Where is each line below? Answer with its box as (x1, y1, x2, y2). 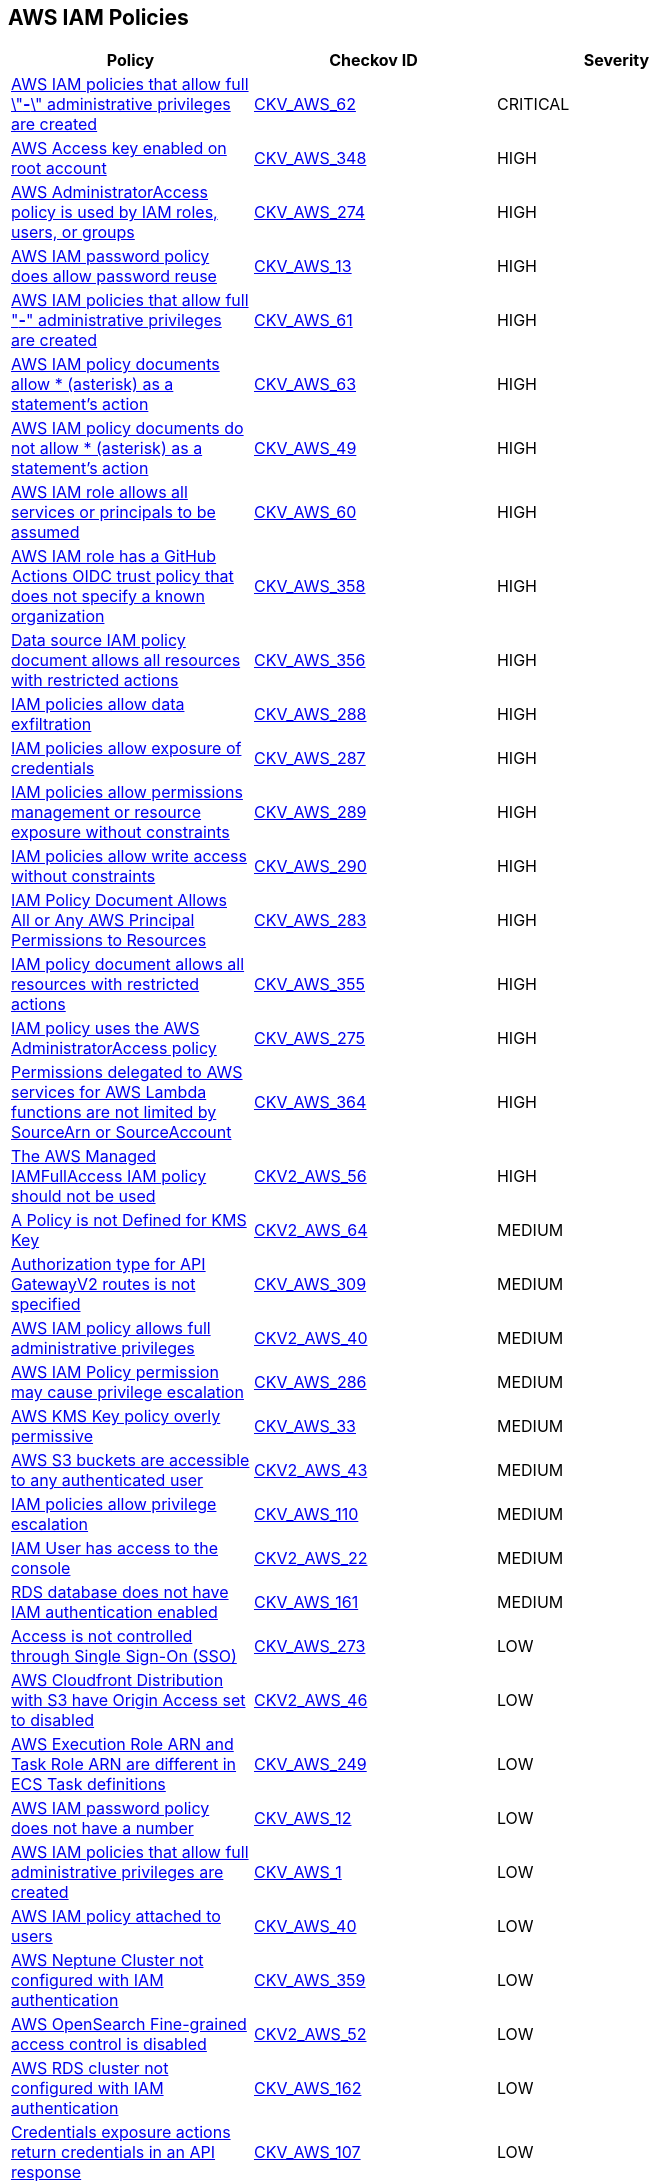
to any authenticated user (11, 1470, 204, 1491)
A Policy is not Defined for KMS (11, 1210, 247, 1231)
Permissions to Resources (11, 930, 207, 951)
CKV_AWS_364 (253, 1092, 367, 1113)
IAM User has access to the (11, 1538, 219, 1559)
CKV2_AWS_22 (253, 1548, 368, 1569)
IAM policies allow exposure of (11, 738, 242, 759)
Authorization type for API (11, 1254, 206, 1275)
